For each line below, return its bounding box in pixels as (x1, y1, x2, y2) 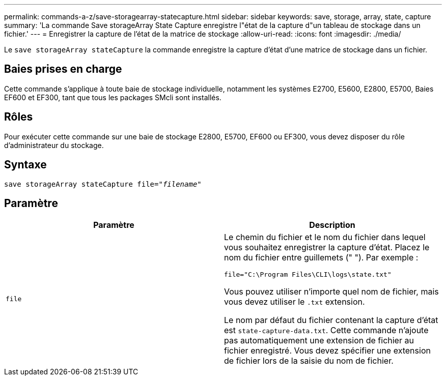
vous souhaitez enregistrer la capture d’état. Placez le (224, 242, 430, 253)
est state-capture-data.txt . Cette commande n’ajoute (224, 325, 429, 336)
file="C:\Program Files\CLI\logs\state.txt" (224, 271, 392, 279)
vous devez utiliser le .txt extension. (224, 297, 365, 307)
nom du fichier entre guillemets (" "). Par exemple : (224, 252, 419, 263)
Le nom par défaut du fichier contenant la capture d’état (224, 315, 438, 326)
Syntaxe (4, 158, 47, 171)
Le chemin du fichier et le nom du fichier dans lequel (224, 232, 426, 243)
